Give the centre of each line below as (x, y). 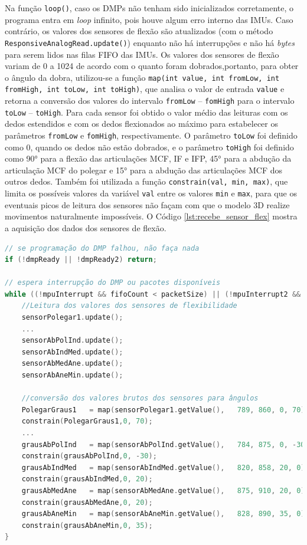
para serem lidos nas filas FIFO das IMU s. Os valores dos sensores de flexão (142, 54)
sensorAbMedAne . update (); (72, 364)
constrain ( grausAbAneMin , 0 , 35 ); (87, 525)
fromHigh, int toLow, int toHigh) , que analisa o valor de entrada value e (145, 89)
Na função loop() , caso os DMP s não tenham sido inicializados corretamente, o (149, 8)
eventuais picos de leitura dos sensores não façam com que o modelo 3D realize (147, 204)
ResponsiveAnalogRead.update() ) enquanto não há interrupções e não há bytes (150, 42)
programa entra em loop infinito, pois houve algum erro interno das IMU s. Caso (149, 19)
